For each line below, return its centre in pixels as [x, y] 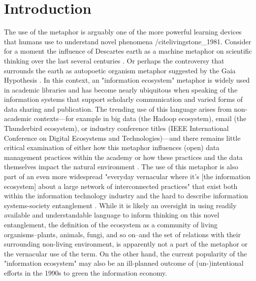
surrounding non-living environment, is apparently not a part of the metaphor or [126, 244]
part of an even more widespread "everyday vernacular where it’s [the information [127, 176]
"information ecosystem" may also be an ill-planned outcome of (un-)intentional [124, 263]
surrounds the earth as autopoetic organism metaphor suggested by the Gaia [120, 70]
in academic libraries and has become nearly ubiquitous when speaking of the [121, 89]
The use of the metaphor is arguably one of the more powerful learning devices [123, 32]
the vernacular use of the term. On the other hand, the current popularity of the [126, 253]
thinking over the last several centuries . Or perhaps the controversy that [114, 60]
